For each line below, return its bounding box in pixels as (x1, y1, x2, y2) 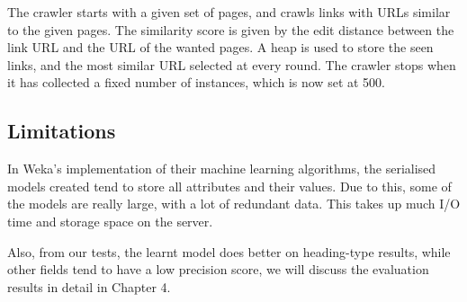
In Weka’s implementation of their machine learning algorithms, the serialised (7, 159, 436, 178)
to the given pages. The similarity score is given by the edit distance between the (7, 20, 454, 39)
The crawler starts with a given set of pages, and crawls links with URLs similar (7, 3, 451, 21)
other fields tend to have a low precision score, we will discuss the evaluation (7, 260, 429, 279)
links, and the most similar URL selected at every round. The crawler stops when (7, 55, 456, 74)
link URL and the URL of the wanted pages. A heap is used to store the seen (7, 38, 434, 57)
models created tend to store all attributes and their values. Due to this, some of (7, 176, 452, 195)
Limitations (7, 117, 116, 145)
